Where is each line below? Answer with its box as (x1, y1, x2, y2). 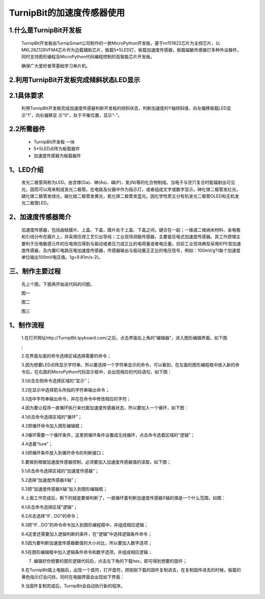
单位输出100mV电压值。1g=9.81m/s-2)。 (21, 254, 103, 260)
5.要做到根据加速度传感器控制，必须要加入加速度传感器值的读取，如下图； (21, 459, 171, 465)
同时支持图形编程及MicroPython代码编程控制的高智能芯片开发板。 (21, 54, 155, 60)
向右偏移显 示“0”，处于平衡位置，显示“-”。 (35, 112, 122, 118)
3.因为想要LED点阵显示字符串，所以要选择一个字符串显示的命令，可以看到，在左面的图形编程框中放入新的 (21, 362, 236, 368)
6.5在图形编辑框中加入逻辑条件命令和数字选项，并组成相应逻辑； (21, 549, 153, 555)
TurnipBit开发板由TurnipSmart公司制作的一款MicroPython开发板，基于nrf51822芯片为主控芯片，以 (21, 40, 220, 46)
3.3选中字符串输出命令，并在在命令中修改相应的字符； (21, 396, 131, 402)
